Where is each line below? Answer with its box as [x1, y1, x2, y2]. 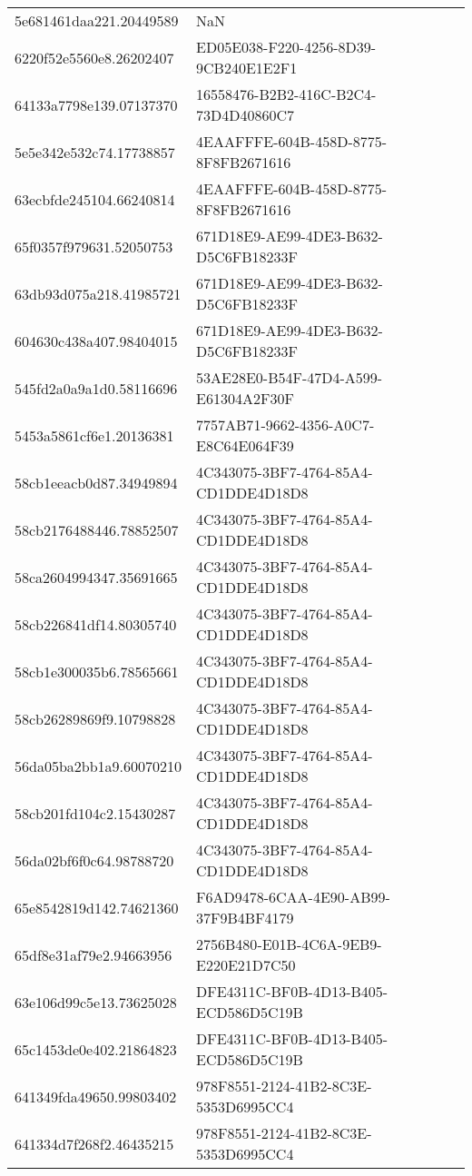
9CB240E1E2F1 [196, 57, 298, 78]
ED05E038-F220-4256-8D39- [196, 36, 377, 57]
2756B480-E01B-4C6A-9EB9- [196, 934, 382, 954]
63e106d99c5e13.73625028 [15, 991, 177, 1013]
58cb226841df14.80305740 [15, 613, 177, 635]
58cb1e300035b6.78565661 [15, 660, 179, 682]
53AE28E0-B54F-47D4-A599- [196, 367, 383, 388]
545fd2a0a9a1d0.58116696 [15, 377, 178, 399]
